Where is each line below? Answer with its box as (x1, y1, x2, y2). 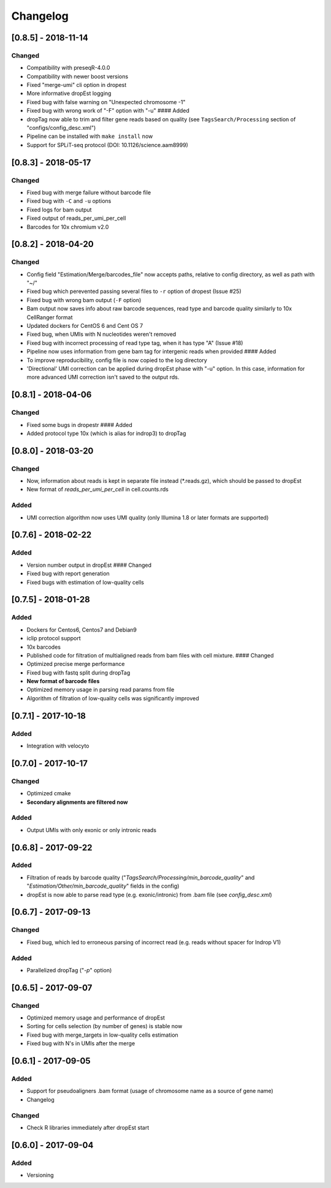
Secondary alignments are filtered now (26, 798, 128, 806)
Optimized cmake (26, 790, 71, 797)
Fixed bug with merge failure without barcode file (26, 189, 151, 196)
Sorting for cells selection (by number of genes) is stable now (26, 1023, 183, 1030)
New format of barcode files (26, 678, 100, 685)
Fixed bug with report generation (26, 570, 110, 577)
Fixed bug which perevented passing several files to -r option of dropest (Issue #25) (26, 288, 242, 295)
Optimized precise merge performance (26, 660, 125, 668)
